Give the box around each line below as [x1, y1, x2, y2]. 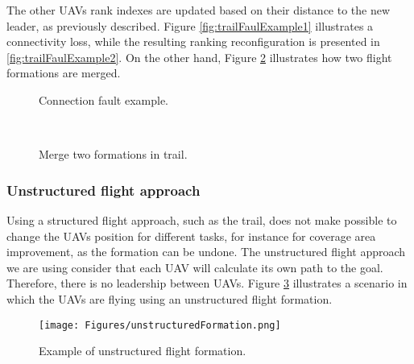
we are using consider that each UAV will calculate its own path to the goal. [6, 259, 383, 275]
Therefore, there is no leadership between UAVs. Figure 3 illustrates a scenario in [6, 275, 408, 292]
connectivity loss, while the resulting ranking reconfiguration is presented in [6, 33, 380, 50]
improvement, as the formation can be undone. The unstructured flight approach [6, 243, 406, 260]
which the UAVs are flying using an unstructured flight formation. [6, 290, 333, 307]
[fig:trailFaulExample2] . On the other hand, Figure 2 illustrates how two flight [6, 48, 392, 65]
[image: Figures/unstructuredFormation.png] [39, 319, 281, 331]
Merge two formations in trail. [39, 146, 188, 163]
